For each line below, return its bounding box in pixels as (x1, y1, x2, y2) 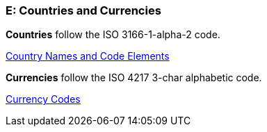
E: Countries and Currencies (6, 3, 161, 17)
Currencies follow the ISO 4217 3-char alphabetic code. (6, 72, 262, 84)
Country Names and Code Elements (6, 50, 170, 63)
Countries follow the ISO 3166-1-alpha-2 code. (6, 28, 220, 41)
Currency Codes (6, 93, 81, 106)
